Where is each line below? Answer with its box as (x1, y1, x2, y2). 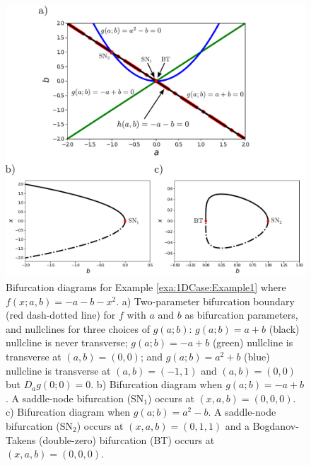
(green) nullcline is (212, 335, 293, 350)
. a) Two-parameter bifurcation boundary (116, 293, 295, 308)
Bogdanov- (252, 418, 299, 433)
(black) (269, 321, 300, 336)
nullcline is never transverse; (6, 335, 128, 350)
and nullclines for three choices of (6, 321, 151, 336)
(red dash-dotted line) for (6, 307, 116, 322)
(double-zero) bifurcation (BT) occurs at (39, 432, 215, 447)
